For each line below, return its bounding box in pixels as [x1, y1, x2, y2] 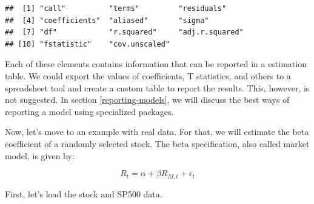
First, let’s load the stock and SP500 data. [5, 187, 162, 200]
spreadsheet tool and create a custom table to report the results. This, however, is [5, 81, 310, 94]
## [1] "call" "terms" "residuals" [5, 4, 227, 13]
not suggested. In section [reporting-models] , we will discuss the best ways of [5, 93, 290, 106]
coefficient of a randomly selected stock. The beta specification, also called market [5, 137, 310, 150]
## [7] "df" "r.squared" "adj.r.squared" [5, 28, 244, 37]
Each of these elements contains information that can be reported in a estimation [5, 58, 307, 70]
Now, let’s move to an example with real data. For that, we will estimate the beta [5, 125, 309, 138]
